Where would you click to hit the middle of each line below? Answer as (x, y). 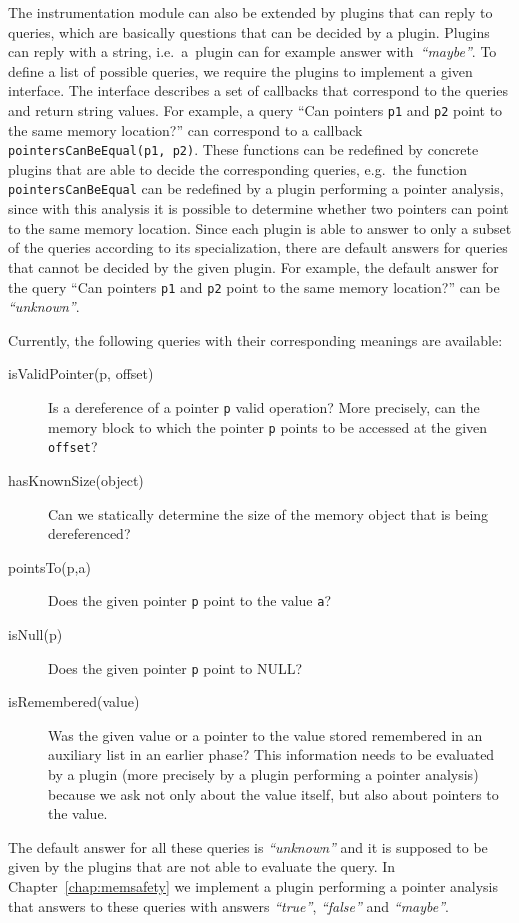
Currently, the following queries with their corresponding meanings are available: (255, 339)
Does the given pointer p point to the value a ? (189, 600)
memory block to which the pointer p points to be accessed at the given (268, 426)
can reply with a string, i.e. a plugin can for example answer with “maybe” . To (252, 51)
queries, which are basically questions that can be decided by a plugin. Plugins (249, 31)
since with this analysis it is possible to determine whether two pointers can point (258, 208)
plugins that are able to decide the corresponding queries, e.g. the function (237, 168)
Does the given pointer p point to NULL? (175, 667)
